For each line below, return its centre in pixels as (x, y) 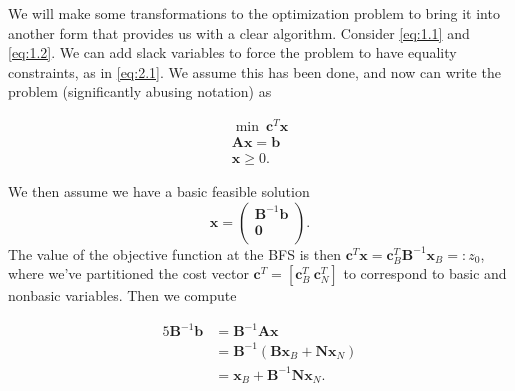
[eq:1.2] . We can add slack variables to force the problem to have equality (232, 52)
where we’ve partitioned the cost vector (128, 273)
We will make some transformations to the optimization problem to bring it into (254, 13)
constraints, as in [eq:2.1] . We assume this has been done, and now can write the (254, 71)
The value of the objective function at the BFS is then (174, 253)
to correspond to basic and (425, 273)
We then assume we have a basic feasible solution (159, 191)
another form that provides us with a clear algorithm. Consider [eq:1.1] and (239, 32)
